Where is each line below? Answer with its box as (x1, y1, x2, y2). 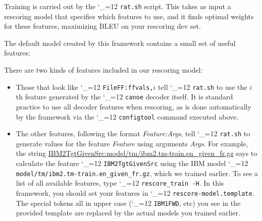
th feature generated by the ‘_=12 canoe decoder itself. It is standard (16, 91, 233, 102)
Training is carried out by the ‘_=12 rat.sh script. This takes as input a (4, 1, 231, 11)
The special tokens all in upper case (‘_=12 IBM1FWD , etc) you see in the (16, 197, 241, 208)
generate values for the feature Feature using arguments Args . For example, (16, 138, 248, 148)
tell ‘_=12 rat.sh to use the (158, 81, 247, 92)
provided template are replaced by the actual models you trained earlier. (16, 207, 240, 218)
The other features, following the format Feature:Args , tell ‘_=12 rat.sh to (16, 128, 250, 139)
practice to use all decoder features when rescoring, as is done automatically (16, 101, 251, 112)
